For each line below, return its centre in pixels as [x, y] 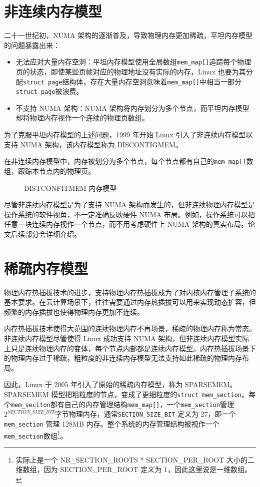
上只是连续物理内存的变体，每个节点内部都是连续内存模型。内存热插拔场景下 [130, 348]
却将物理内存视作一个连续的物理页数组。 [82, 118]
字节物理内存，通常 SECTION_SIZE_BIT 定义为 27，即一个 [145, 414]
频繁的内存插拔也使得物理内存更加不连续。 [74, 311]
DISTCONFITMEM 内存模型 [70, 188]
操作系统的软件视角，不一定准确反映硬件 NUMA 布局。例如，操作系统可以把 [129, 214]
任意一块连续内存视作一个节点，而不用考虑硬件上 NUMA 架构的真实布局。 [126, 224]
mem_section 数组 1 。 [36, 435]
